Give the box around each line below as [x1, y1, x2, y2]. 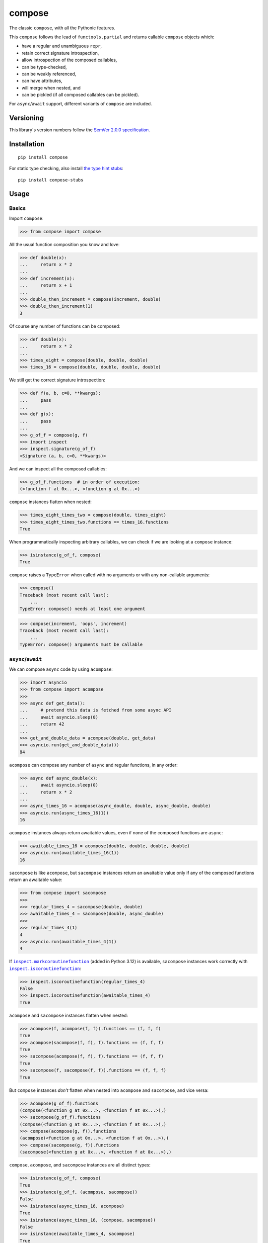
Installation [9, 140, 45, 149]
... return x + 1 [19, 282, 72, 288]
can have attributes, [21, 78, 63, 84]
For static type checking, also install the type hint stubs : [9, 166, 124, 172]
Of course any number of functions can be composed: [9, 323, 121, 329]
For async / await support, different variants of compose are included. [9, 101, 152, 107]
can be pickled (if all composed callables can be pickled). [21, 92, 139, 98]
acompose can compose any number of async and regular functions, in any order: [9, 762, 178, 768]
